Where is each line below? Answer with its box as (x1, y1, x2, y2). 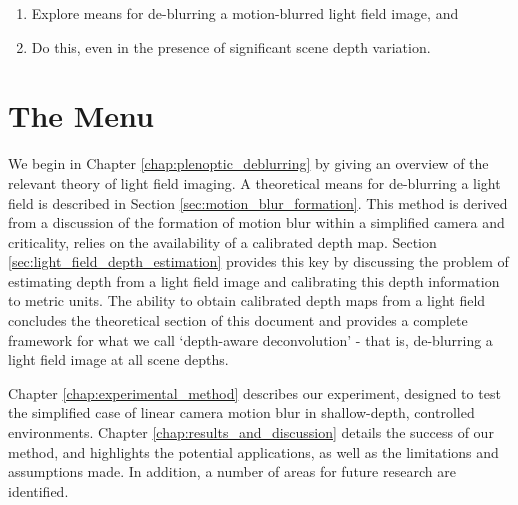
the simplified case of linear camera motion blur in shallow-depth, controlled (8, 402, 475, 423)
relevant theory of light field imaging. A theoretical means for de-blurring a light (8, 172, 501, 193)
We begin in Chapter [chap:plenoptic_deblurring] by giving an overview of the (8, 153, 489, 174)
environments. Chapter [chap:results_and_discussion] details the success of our (8, 422, 494, 443)
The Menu (8, 95, 154, 136)
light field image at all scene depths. (8, 349, 229, 370)
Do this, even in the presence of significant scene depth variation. (31, 36, 431, 57)
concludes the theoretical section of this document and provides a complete (8, 310, 468, 331)
